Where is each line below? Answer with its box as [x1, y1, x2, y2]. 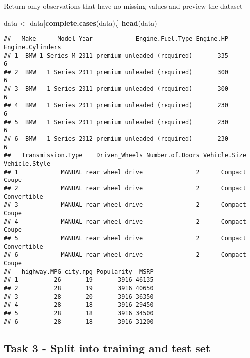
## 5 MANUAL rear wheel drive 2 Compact [4, 234, 246, 242]
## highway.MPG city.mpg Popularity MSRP [4, 268, 154, 275]
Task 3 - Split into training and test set [4, 340, 211, 355]
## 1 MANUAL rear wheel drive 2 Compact [4, 168, 246, 176]
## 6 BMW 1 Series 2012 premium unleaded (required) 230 [4, 135, 229, 143]
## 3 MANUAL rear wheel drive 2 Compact [4, 201, 246, 209]
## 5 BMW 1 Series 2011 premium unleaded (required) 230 [4, 118, 229, 126]
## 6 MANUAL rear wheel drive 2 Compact [4, 251, 246, 259]
